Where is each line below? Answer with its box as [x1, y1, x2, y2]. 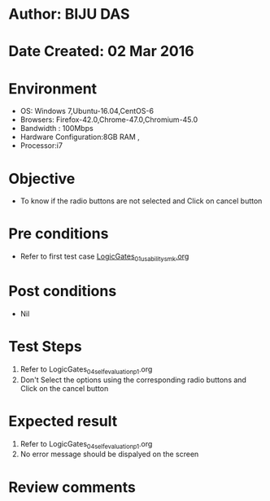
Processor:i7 [20, 141, 63, 150]
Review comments [8, 477, 136, 496]
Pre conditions [8, 224, 109, 243]
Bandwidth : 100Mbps [20, 124, 94, 133]
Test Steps [8, 338, 83, 356]
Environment [8, 79, 98, 98]
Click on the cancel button [20, 383, 109, 393]
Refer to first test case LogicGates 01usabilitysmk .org [20, 251, 189, 263]
